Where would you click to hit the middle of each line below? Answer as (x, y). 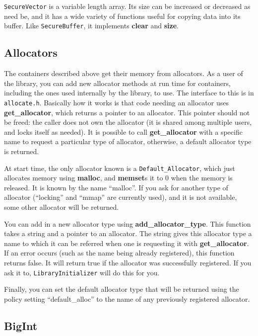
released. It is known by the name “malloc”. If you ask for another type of (116, 187)
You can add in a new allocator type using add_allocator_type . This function (128, 223)
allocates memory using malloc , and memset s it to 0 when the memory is (118, 178)
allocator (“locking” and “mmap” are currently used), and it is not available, (121, 197)
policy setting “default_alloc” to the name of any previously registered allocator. (127, 298)
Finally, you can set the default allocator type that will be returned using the (122, 289)
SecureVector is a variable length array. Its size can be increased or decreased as (127, 6)
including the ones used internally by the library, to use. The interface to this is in (129, 93)
